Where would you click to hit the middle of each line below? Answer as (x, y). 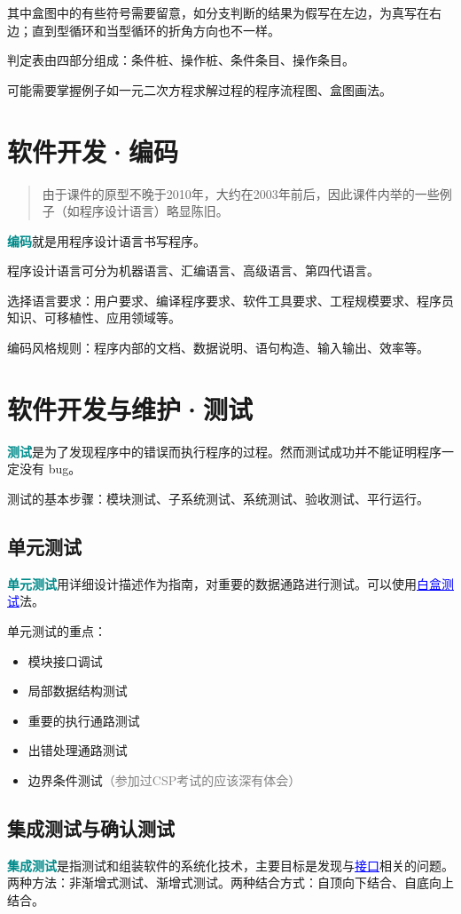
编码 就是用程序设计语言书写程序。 (106, 240)
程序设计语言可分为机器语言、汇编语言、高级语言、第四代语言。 (193, 270)
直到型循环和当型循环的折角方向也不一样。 (156, 30)
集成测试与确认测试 (91, 827)
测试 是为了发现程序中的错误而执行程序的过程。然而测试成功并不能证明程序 (224, 451)
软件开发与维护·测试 (130, 408)
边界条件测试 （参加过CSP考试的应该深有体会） (164, 779)
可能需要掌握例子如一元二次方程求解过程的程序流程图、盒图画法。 (199, 89)
